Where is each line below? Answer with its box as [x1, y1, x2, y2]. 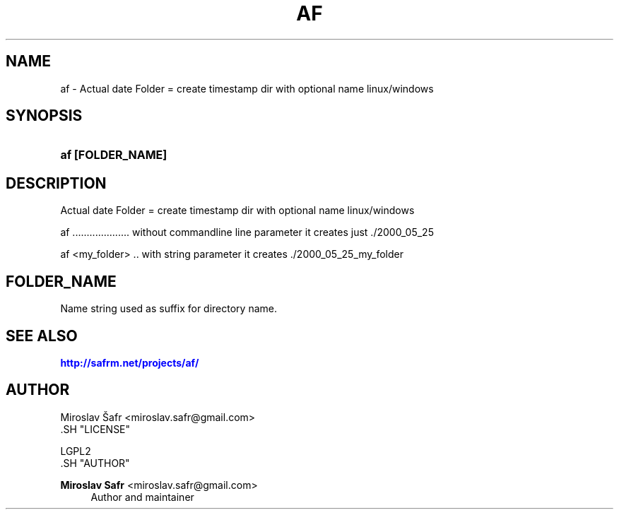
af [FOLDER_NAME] [60, 148, 167, 162]
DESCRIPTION [6, 174, 107, 192]
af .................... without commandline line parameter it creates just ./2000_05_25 [60, 226, 434, 239]
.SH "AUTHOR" [60, 456, 130, 469]
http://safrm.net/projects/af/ [60, 356, 199, 369]
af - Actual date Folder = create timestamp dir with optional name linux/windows [60, 82, 434, 95]
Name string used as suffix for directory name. [60, 302, 277, 315]
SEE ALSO [6, 326, 78, 345]
